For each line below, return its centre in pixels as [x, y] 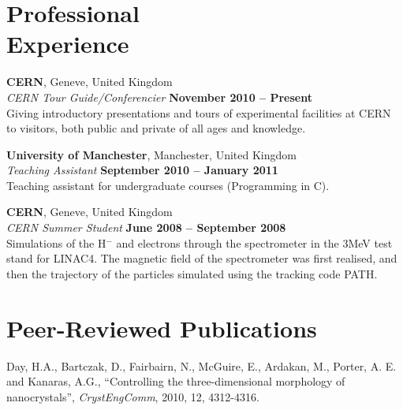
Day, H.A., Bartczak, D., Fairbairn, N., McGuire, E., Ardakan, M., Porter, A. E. [201, 365]
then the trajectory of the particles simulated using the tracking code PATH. [192, 273]
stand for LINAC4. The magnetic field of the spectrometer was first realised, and [202, 258]
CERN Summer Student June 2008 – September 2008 [146, 227]
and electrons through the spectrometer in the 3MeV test [254, 242]
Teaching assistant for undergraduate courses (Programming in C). [168, 185]
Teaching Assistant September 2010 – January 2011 [142, 170]
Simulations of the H [56, 242]
